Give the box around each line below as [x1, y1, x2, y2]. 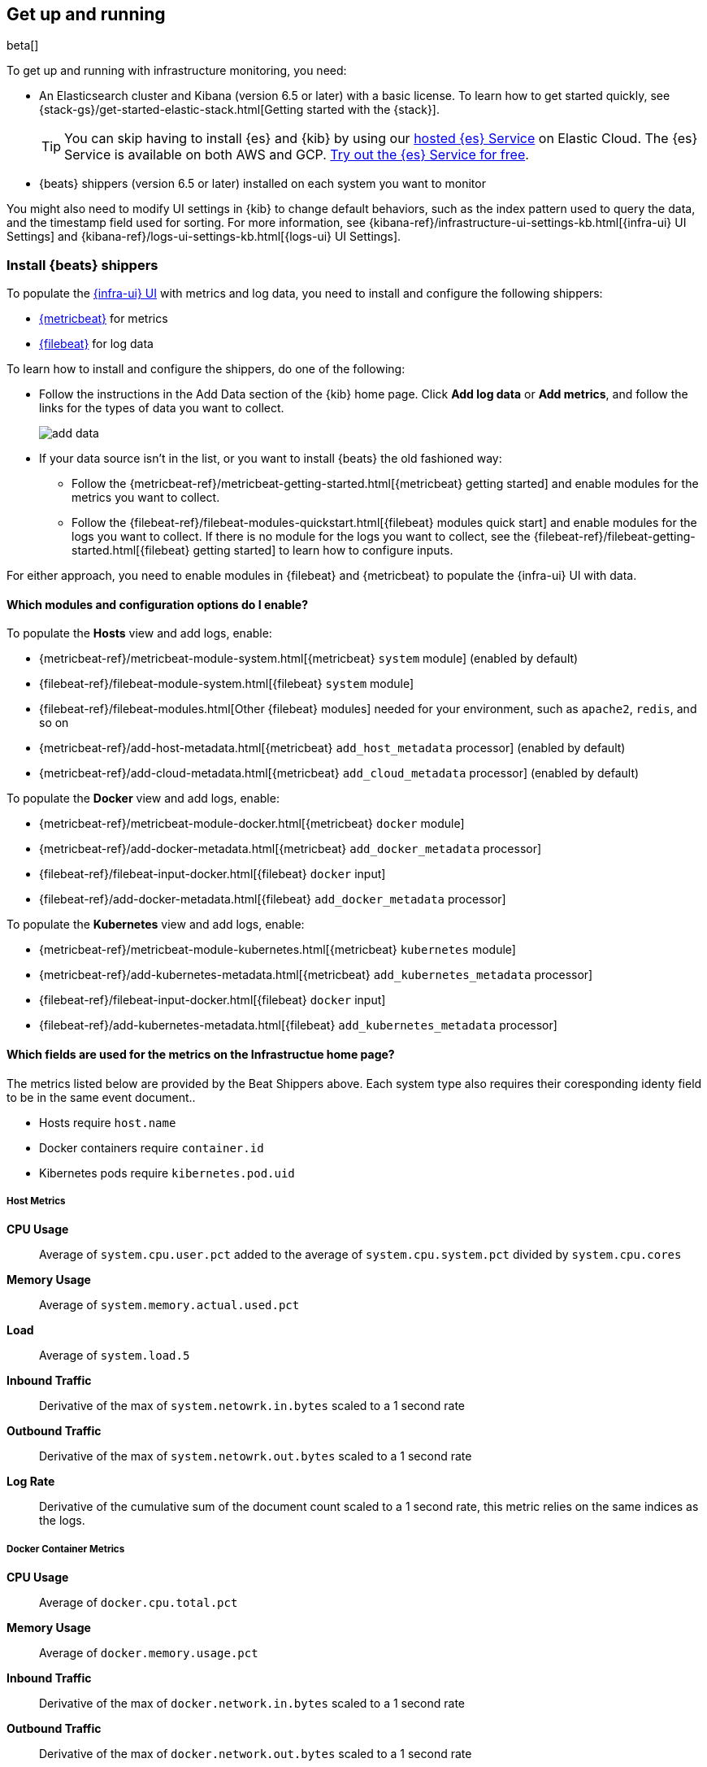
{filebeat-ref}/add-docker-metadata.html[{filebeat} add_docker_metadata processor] [39, 892, 506, 907]
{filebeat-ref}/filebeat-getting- [533, 529, 696, 544]
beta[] [7, 38, 39, 53]
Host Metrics [7, 1195, 66, 1207]
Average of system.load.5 [39, 1348, 190, 1363]
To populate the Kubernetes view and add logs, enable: [7, 917, 305, 932]
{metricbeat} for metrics [39, 311, 168, 326]
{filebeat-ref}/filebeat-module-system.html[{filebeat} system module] [39, 677, 414, 691]
